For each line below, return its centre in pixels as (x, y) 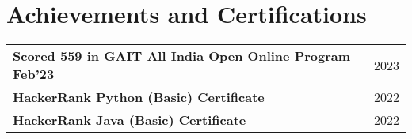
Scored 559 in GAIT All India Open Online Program (182, 56)
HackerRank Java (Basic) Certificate (130, 120)
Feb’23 (34, 74)
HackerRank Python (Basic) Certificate (139, 97)
